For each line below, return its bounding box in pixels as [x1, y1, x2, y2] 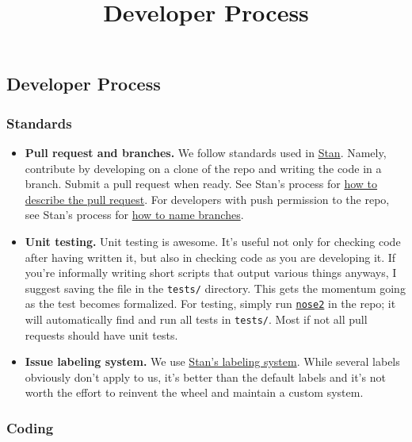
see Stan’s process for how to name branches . [25, 206, 244, 223]
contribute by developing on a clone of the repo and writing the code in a [25, 160, 382, 176]
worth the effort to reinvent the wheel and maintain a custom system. [25, 384, 364, 401]
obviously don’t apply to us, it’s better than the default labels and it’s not [25, 368, 386, 385]
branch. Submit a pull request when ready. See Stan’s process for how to [25, 175, 378, 192]
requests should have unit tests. [25, 326, 178, 343]
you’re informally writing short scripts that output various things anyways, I [25, 264, 397, 281]
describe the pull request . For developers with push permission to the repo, [25, 190, 390, 207]
